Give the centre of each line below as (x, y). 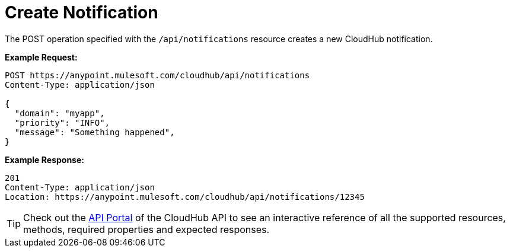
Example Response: (44, 160)
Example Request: (41, 57)
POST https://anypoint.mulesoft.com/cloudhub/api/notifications (157, 75)
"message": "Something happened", (95, 132)
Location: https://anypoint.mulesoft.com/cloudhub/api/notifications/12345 (185, 197)
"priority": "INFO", (62, 122)
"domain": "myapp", (60, 113)
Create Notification (82, 12)
